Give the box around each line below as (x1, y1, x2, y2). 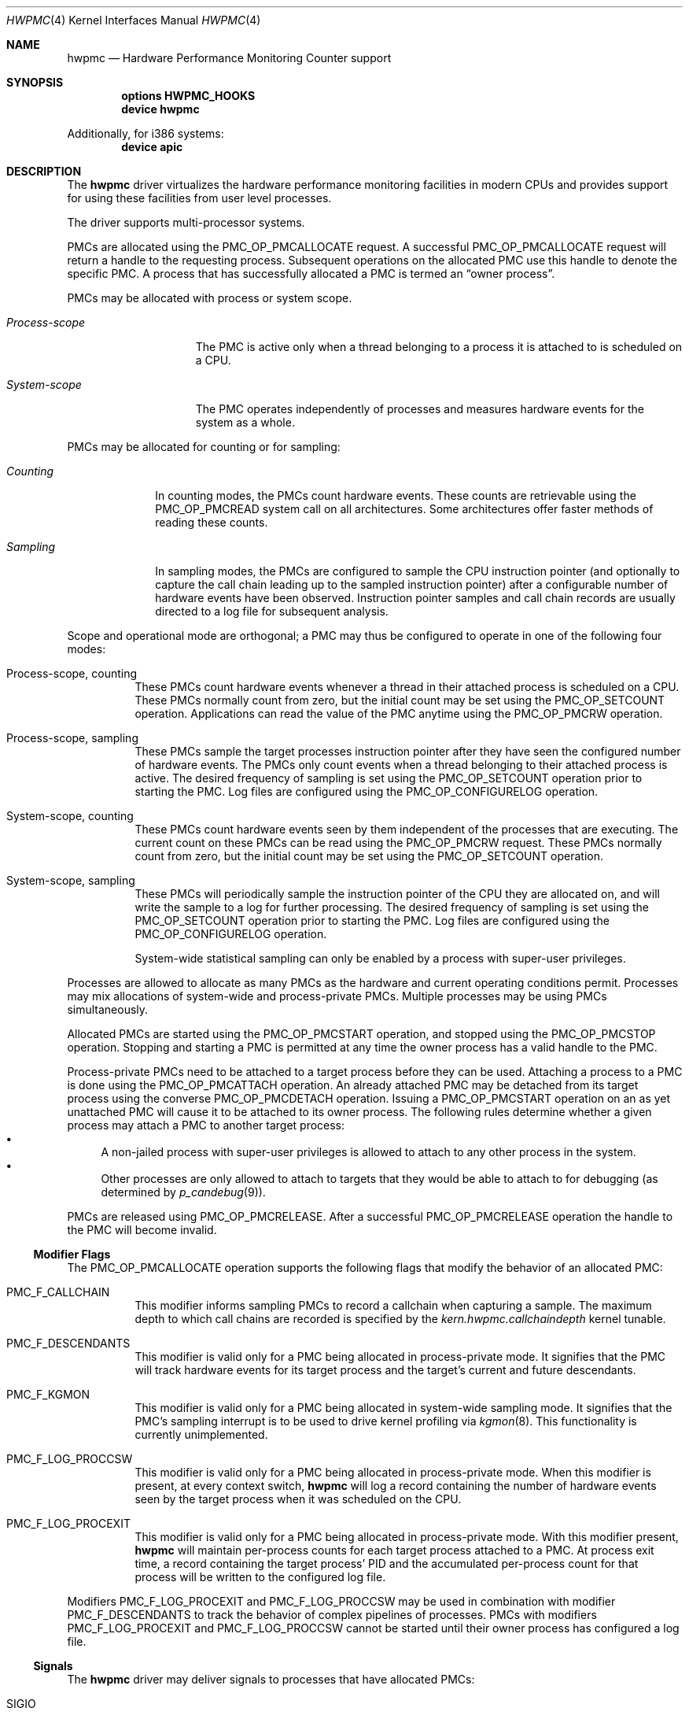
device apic (121, 140, 183, 153)
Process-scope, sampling (6, 731, 138, 745)
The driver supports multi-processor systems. (67, 216, 305, 229)
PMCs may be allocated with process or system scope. (67, 291, 352, 305)
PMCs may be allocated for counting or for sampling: (67, 440, 341, 453)
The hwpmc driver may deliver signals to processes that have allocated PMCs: (67, 1672, 475, 1686)
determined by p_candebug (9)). (101, 1185, 266, 1199)
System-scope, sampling (6, 874, 135, 887)
